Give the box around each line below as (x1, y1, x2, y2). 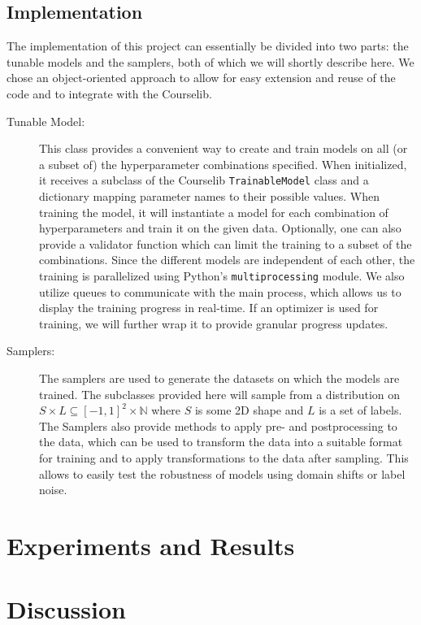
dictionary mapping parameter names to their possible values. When (39, 188, 380, 205)
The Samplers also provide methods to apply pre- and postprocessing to (39, 417, 397, 434)
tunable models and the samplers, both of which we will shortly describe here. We (7, 53, 414, 70)
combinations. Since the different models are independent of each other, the (39, 251, 415, 268)
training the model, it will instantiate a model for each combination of (39, 203, 388, 220)
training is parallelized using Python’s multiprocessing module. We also (39, 267, 405, 284)
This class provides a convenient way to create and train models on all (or (39, 140, 408, 157)
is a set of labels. (319, 401, 402, 419)
